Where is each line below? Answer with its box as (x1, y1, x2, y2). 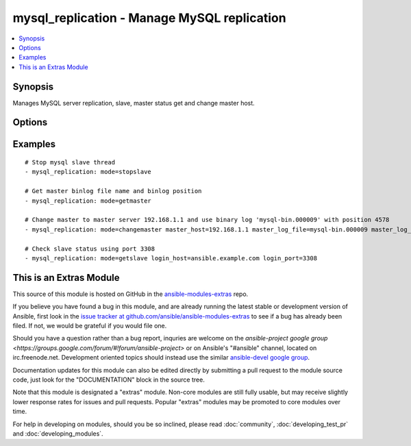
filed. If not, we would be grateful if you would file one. (12, 322, 167, 330)
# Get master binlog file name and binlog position (25, 187, 202, 195)
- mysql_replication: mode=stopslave (25, 168, 152, 176)
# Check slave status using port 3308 (25, 245, 155, 253)
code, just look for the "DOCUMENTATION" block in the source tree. (12, 375, 205, 384)
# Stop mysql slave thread (25, 158, 116, 166)
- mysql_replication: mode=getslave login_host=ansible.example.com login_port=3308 (25, 254, 318, 262)
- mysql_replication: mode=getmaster (25, 197, 152, 205)
